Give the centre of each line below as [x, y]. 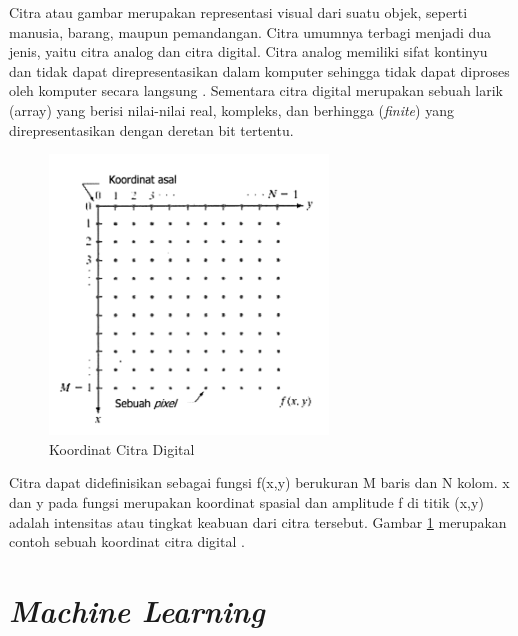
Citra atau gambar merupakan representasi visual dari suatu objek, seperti [238, 12]
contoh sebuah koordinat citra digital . [127, 541]
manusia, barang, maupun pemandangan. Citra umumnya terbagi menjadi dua [250, 31]
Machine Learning [137, 610]
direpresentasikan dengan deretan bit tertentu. [151, 129]
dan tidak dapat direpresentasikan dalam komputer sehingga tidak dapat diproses [259, 70]
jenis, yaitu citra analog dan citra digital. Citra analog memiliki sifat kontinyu [248, 51]
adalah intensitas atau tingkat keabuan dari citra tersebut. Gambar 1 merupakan [258, 521]
